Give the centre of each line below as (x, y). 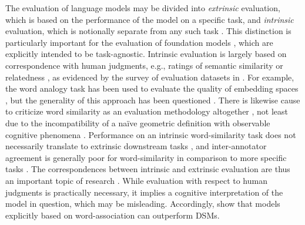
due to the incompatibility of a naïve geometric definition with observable (138, 122)
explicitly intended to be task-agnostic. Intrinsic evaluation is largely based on (146, 54)
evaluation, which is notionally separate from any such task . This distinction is (148, 31)
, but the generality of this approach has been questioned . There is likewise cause (153, 100)
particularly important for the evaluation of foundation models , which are (139, 42)
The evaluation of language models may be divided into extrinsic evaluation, (143, 8)
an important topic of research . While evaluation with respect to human (136, 180)
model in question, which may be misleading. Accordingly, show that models (143, 204)
